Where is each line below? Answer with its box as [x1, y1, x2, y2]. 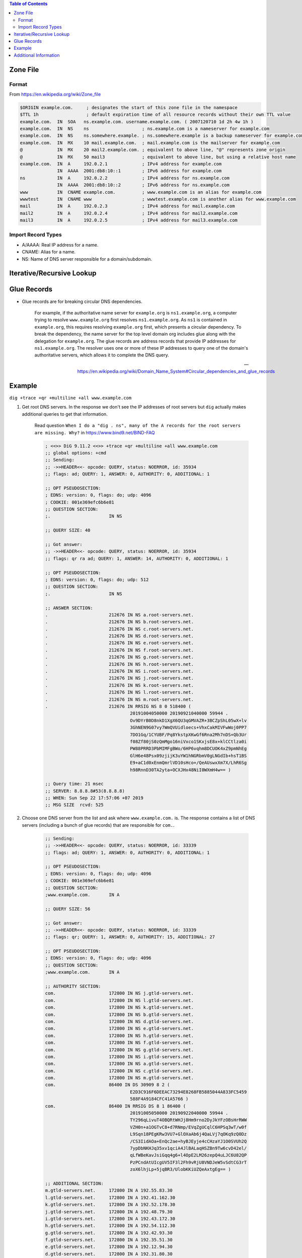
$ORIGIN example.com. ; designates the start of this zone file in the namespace [20, 105, 238, 110]
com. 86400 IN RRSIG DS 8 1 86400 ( [45, 1103, 186, 1109]
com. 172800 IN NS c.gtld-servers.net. [45, 1068, 194, 1074]
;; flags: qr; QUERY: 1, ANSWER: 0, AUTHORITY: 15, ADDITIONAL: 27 [45, 934, 215, 940]
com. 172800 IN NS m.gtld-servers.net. [45, 1075, 194, 1081]
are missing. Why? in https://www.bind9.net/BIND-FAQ [34, 429, 155, 435]
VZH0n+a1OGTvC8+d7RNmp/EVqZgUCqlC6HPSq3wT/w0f [130, 1124, 247, 1130]
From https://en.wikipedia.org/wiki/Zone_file [9, 91, 101, 97]
